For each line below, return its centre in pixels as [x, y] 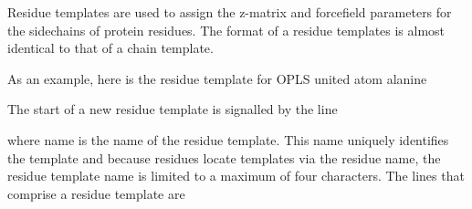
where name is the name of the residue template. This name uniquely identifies [228, 139]
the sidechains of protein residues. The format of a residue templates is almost [226, 30]
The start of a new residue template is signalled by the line [173, 109]
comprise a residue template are [96, 193]
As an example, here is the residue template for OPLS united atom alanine [217, 78]
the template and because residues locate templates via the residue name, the [224, 157]
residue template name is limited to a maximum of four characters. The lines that [236, 176]
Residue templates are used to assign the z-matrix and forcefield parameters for [230, 12]
